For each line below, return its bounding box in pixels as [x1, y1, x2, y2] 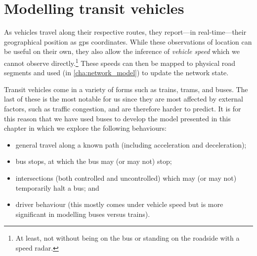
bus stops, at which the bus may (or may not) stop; [15, 156, 172, 166]
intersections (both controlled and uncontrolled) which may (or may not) [15, 172, 237, 183]
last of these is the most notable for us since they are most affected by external [4, 94, 243, 104]
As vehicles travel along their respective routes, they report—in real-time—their [4, 27, 247, 37]
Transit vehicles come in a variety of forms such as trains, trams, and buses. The [4, 84, 248, 94]
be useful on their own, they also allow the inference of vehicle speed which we [4, 46, 240, 56]
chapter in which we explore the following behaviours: [4, 123, 167, 133]
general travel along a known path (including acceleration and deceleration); [15, 139, 247, 150]
